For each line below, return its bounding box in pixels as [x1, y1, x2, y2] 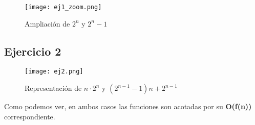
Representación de [25, 83, 82, 93]
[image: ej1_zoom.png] [25, 4, 102, 11]
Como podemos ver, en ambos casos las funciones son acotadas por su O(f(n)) [4, 101, 252, 112]
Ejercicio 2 [4, 43, 61, 59]
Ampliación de [25, 18, 70, 29]
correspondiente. [4, 111, 55, 121]
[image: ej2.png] [25, 68, 83, 76]
